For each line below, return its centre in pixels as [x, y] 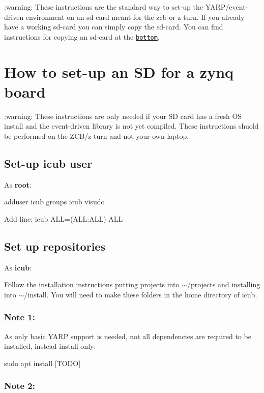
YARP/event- [227, 7]
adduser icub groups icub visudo [54, 202]
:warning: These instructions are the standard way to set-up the [104, 7]
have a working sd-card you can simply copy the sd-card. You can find [114, 27]
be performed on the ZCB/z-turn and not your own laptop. [97, 135]
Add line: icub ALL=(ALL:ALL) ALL [64, 218]
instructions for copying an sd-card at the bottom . [82, 36]
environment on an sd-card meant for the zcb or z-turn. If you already [135, 17]
